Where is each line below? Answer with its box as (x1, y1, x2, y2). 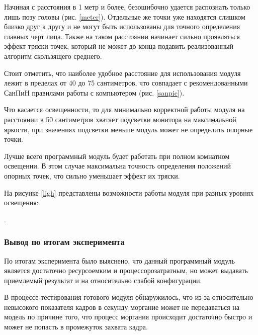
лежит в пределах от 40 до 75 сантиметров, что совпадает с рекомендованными (4, 77, 248, 88)
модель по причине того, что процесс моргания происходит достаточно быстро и (4, 311, 252, 322)
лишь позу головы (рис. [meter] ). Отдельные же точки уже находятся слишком (4, 11, 245, 22)
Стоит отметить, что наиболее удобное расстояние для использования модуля (4, 67, 241, 78)
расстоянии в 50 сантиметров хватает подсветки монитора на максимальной (4, 114, 236, 124)
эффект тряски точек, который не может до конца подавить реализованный (4, 41, 234, 51)
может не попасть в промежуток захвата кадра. (4, 321, 148, 332)
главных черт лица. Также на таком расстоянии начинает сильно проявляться (4, 31, 240, 41)
